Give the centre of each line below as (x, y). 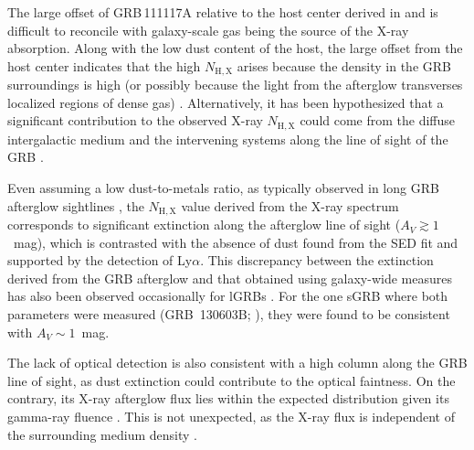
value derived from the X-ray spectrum (290, 205)
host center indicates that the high (104, 65)
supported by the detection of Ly (100, 260)
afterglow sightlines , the (76, 205)
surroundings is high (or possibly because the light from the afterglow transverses (235, 85)
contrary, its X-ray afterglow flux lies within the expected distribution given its (228, 398)
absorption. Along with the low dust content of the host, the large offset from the (235, 48)
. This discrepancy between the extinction (317, 260)
